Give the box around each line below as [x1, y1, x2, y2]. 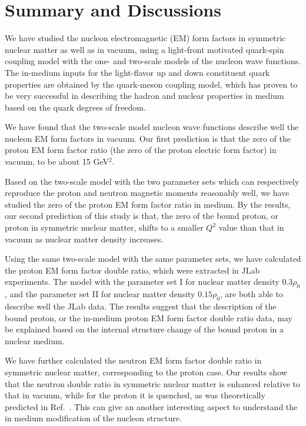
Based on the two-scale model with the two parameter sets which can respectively [5, 175, 300, 187]
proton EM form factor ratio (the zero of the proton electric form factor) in [5, 144, 277, 156]
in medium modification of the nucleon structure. [5, 412, 182, 424]
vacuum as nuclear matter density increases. [5, 232, 164, 245]
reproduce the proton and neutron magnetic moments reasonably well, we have [5, 187, 290, 199]
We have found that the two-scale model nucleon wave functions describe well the [5, 121, 299, 133]
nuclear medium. [5, 334, 65, 347]
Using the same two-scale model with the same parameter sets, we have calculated [5, 252, 301, 265]
